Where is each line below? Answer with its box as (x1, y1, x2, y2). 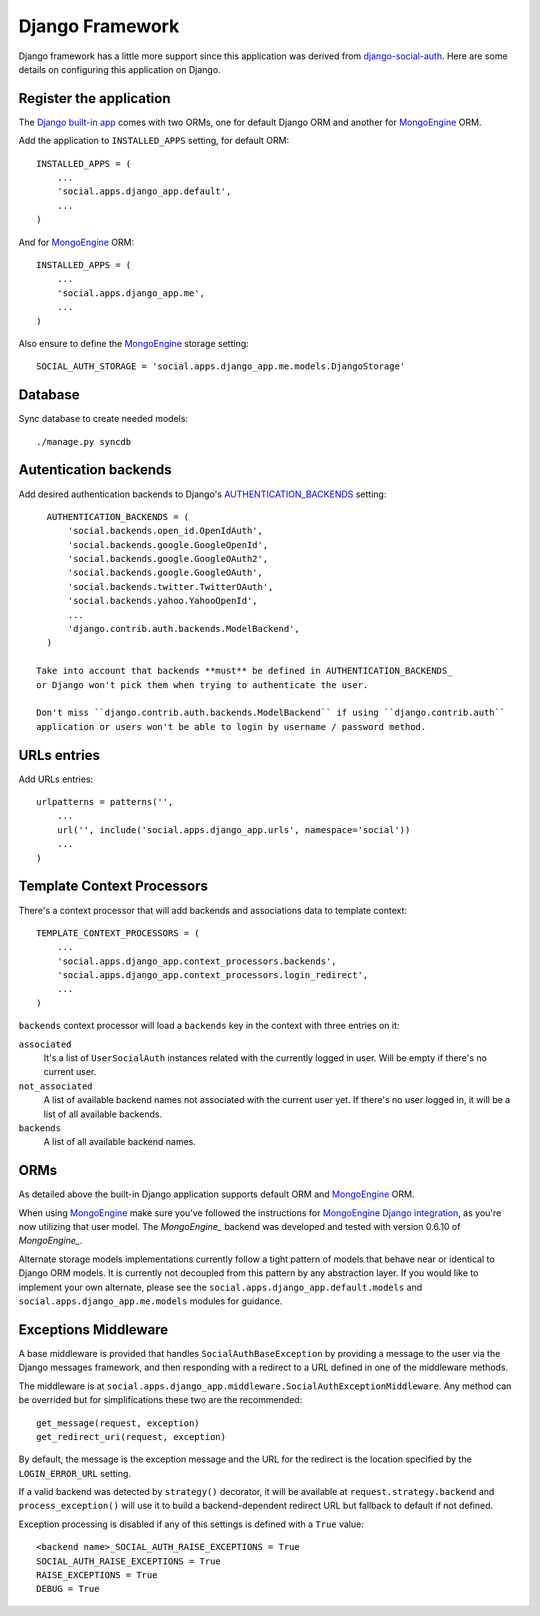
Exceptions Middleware (18, 1321, 169, 1338)
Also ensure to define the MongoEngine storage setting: (18, 337, 249, 349)
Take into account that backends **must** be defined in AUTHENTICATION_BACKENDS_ (36, 665, 453, 677)
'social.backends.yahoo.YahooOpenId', (67, 595, 259, 607)
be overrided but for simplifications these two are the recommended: (18, 1394, 303, 1406)
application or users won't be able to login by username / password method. (36, 721, 427, 732)
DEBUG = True (36, 1583, 100, 1595)
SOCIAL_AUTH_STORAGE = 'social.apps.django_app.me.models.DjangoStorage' (36, 361, 406, 372)
